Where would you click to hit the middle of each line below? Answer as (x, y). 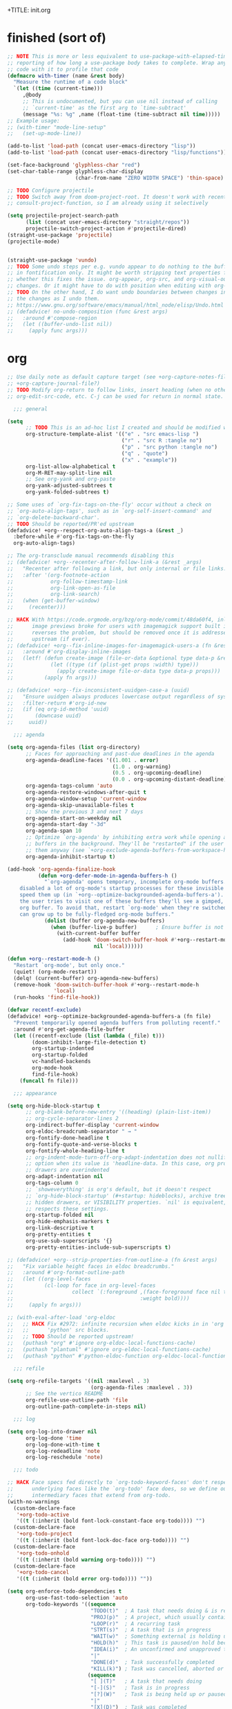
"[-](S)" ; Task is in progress (140, 1688)
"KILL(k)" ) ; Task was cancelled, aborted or (157, 1669)
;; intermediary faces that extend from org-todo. (89, 1495)
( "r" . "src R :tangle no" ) (162, 441)
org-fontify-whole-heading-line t (75, 1151)
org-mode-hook (52, 1068)
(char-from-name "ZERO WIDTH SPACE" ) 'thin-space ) (149, 178)
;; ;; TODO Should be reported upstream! (71, 1337)
